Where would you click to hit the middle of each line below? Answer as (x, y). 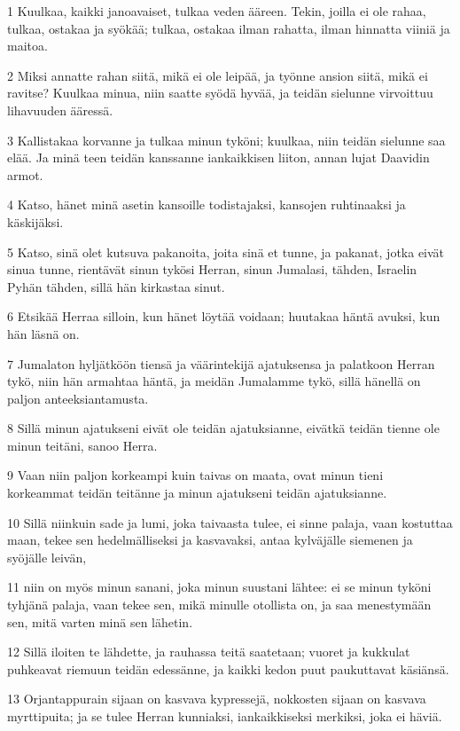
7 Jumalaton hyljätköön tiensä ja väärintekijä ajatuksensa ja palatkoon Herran (221, 363)
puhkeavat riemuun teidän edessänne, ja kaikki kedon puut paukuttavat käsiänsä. (228, 668)
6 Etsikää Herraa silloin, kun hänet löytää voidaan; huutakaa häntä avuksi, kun (224, 316)
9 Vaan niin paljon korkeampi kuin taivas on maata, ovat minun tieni (195, 475)
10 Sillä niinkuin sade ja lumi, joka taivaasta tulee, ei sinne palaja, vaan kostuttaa (230, 522)
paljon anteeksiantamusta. (78, 398)
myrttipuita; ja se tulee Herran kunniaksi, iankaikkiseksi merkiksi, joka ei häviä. (225, 716)
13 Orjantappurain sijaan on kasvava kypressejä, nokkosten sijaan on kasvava (217, 699)
